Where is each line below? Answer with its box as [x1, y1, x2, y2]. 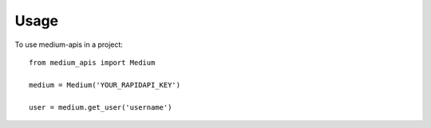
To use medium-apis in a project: [14, 40, 124, 49]
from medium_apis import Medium [29, 58, 156, 67]
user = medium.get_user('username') [29, 103, 172, 111]
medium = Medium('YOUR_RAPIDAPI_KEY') [29, 80, 181, 89]
